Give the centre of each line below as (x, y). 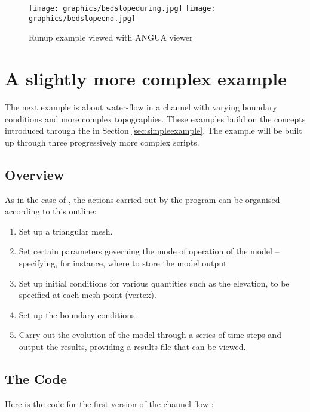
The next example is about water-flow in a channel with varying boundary (141, 107)
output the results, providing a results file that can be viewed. (132, 346)
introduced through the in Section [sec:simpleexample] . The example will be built (154, 130)
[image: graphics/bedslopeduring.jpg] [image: (122, 8)
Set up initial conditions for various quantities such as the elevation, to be (154, 283)
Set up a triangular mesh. (66, 231)
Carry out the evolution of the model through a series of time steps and (150, 335)
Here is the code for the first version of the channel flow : (109, 403)
